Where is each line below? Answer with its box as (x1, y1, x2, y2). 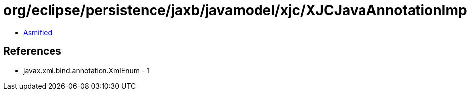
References (3, 45, 61, 58)
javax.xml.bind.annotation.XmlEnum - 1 (23, 66, 150, 75)
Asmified (23, 28, 52, 37)
